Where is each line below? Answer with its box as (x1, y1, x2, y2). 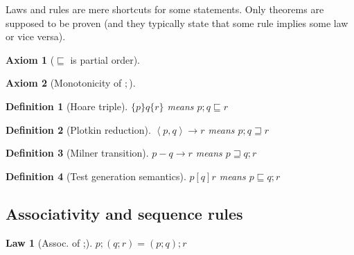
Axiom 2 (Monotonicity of (6, 76, 122, 90)
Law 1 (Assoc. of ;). (6, 235, 93, 249)
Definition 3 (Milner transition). (6, 146, 149, 160)
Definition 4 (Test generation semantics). (6, 168, 186, 183)
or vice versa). (6, 29, 66, 44)
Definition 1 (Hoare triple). (6, 98, 128, 113)
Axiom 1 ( (6, 52, 55, 67)
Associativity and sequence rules (6, 202, 243, 224)
